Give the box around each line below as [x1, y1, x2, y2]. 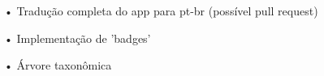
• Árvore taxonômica [4, 57, 112, 74]
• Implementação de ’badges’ [4, 29, 151, 46]
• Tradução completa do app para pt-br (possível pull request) [4, 2, 318, 19]
